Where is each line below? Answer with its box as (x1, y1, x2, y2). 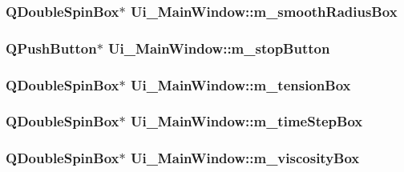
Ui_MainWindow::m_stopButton (108, 38, 330, 58)
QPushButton (6, 38, 97, 58)
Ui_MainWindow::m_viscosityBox (130, 148, 360, 168)
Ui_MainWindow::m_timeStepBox (130, 111, 363, 131)
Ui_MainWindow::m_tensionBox (130, 74, 351, 94)
